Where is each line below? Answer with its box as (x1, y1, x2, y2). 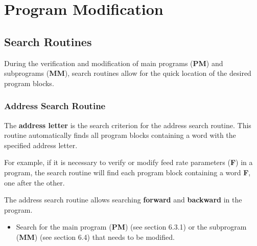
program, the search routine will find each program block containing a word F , (4, 167, 251, 177)
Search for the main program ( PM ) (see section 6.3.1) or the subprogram (16, 221, 247, 232)
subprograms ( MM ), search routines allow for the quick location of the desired (4, 68, 251, 78)
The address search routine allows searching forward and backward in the (4, 194, 242, 205)
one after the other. (4, 177, 65, 188)
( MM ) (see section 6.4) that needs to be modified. (16, 231, 175, 242)
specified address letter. (4, 139, 78, 150)
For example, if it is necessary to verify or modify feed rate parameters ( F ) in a (4, 157, 253, 168)
